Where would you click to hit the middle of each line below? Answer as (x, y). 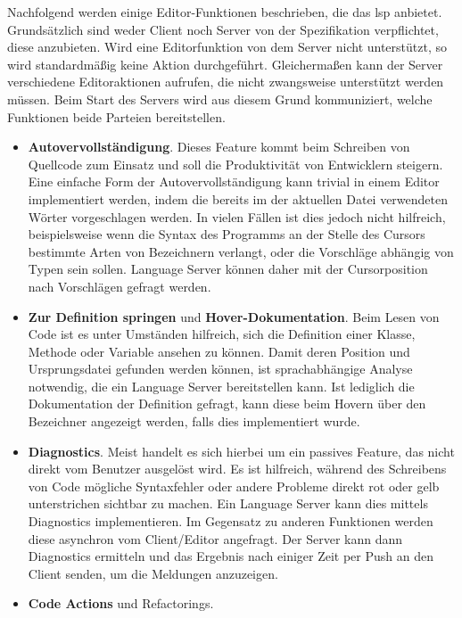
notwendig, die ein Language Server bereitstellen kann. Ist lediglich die (221, 386)
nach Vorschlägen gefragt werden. (120, 286)
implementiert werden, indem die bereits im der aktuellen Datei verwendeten (238, 198)
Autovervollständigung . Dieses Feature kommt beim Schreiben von (219, 147)
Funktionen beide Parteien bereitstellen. (116, 116)
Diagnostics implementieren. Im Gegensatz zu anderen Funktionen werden (231, 521)
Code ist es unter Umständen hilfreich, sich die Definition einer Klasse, (222, 334)
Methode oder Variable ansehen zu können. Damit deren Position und (219, 351)
